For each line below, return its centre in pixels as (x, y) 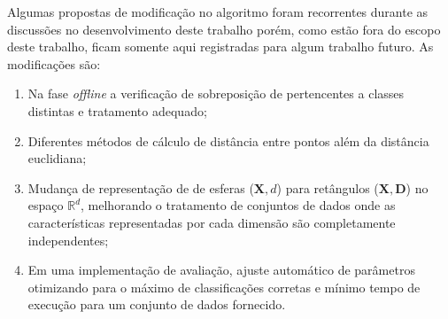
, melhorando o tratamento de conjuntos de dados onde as (238, 205)
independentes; (68, 240)
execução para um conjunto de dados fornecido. (157, 304)
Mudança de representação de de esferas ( (141, 187)
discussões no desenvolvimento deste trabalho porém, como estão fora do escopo (224, 29)
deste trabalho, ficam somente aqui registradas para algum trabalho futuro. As (220, 47)
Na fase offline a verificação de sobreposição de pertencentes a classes (216, 93)
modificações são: (54, 63)
